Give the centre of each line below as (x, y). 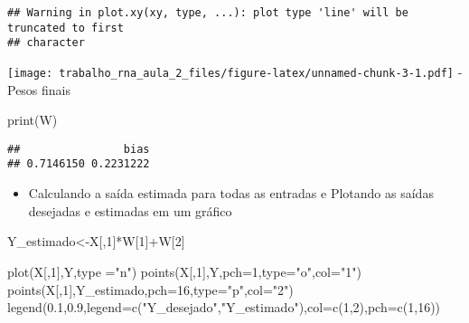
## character (46, 43)
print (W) (33, 120)
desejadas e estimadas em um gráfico (130, 210)
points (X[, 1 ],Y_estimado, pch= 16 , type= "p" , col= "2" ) (150, 289)
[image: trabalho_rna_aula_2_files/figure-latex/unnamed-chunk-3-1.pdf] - (235, 71)
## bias (79, 149)
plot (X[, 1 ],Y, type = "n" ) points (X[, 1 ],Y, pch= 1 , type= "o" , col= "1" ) (184, 271)
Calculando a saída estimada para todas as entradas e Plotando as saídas (231, 193)
